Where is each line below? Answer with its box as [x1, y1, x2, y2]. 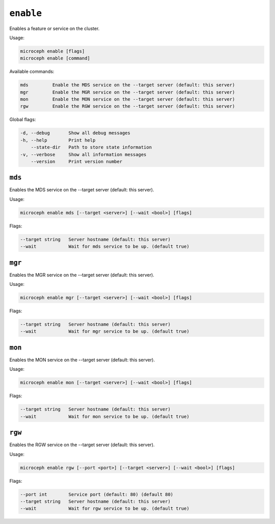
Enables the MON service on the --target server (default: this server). [9, 357, 155, 363]
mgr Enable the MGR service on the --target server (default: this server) [20, 89, 235, 95]
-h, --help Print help [20, 137, 96, 143]
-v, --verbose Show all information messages [20, 152, 147, 157]
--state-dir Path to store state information [31, 144, 152, 150]
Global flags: [9, 117, 36, 123]
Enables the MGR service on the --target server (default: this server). [9, 272, 155, 278]
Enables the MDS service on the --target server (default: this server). [9, 187, 155, 193]
